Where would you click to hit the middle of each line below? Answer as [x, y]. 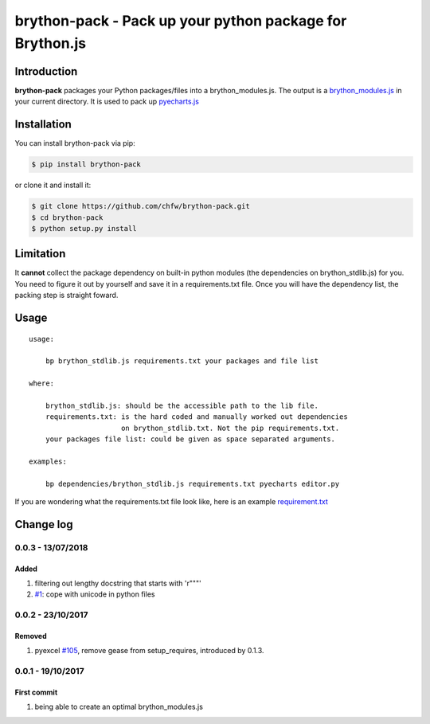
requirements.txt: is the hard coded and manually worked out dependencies [196, 417]
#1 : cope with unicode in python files [95, 594]
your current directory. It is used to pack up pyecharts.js [107, 102]
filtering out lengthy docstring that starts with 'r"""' [118, 583]
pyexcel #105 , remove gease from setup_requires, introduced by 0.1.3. [149, 651]
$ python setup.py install [84, 228]
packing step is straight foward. [66, 295]
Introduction [46, 71]
